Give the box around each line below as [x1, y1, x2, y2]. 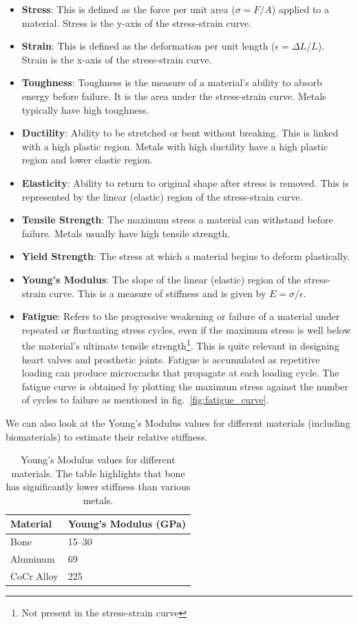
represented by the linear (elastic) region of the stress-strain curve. [21, 189, 303, 203]
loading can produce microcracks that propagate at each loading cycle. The [21, 365, 339, 380]
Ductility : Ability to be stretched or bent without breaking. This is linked [21, 125, 339, 140]
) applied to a [271, 2, 330, 16]
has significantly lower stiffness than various [6, 479, 191, 494]
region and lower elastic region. [21, 152, 153, 167]
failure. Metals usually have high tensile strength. [21, 225, 230, 240]
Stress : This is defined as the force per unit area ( [21, 2, 235, 16]
